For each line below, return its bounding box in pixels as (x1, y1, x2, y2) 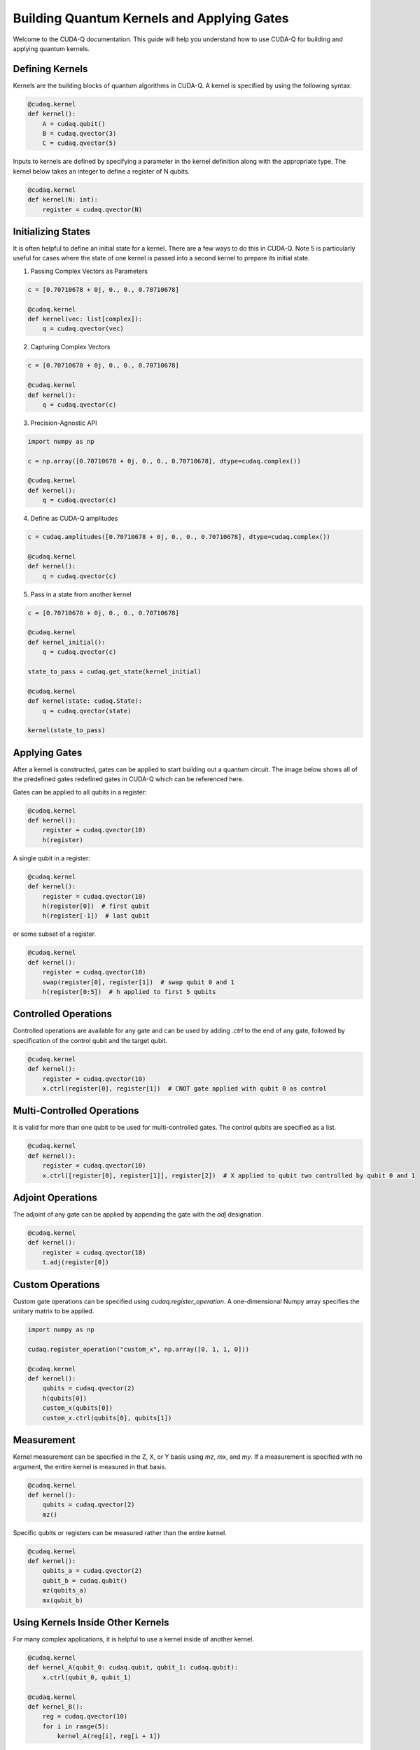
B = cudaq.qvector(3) (42, 129, 117, 137)
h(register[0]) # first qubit (42, 902, 150, 910)
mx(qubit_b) (42, 1596, 84, 1604)
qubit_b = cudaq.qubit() (42, 1576, 128, 1585)
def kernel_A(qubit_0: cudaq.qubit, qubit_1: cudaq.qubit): (27, 1663, 239, 1672)
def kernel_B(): (27, 1703, 84, 1711)
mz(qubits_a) (42, 1586, 87, 1595)
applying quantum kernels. (13, 44, 90, 52)
